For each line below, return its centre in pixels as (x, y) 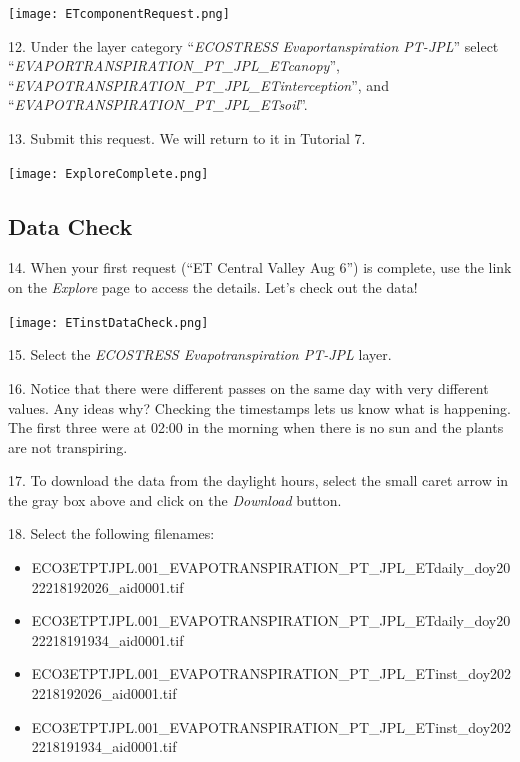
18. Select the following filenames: (111, 533)
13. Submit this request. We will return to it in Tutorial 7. (187, 138)
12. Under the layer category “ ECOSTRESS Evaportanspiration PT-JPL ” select (253, 45)
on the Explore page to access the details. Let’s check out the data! (213, 287)
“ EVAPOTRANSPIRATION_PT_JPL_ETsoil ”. (158, 104)
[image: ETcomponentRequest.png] (119, 14)
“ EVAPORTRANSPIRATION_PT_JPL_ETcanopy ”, (174, 65)
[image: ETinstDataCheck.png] (108, 322)
